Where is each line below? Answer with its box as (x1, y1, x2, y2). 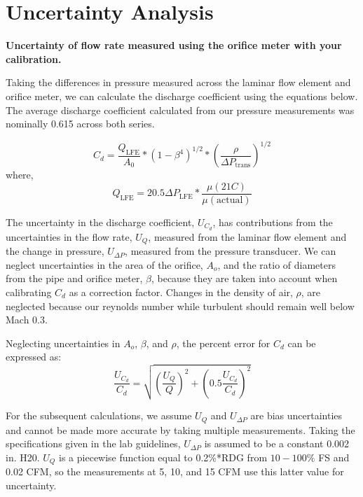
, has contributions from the (212, 214, 333, 229)
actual (217, 195, 243, 205)
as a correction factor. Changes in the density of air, (69, 284, 293, 299)
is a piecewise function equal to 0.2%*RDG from (59, 449, 268, 464)
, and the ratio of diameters (217, 257, 336, 272)
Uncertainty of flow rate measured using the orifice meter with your (6, 38, 342, 52)
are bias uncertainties (250, 408, 343, 423)
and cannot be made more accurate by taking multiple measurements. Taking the (6, 422, 355, 437)
